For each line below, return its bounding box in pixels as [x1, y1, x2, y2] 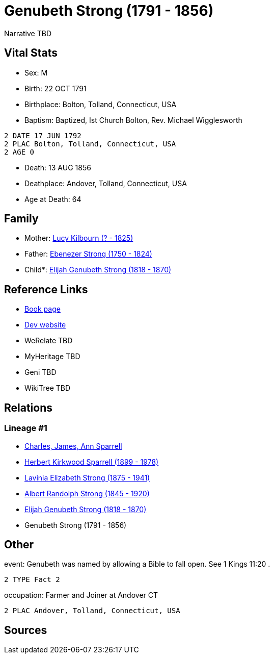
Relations [4, 401, 53, 414]
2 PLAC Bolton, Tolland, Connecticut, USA [4, 139, 176, 148]
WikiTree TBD [24, 384, 71, 393]
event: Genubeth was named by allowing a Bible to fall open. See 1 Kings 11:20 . [4, 560, 270, 569]
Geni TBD [24, 368, 57, 377]
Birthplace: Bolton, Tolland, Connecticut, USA [24, 99, 177, 109]
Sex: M [24, 68, 48, 77]
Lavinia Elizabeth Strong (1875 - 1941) [24, 473, 150, 482]
